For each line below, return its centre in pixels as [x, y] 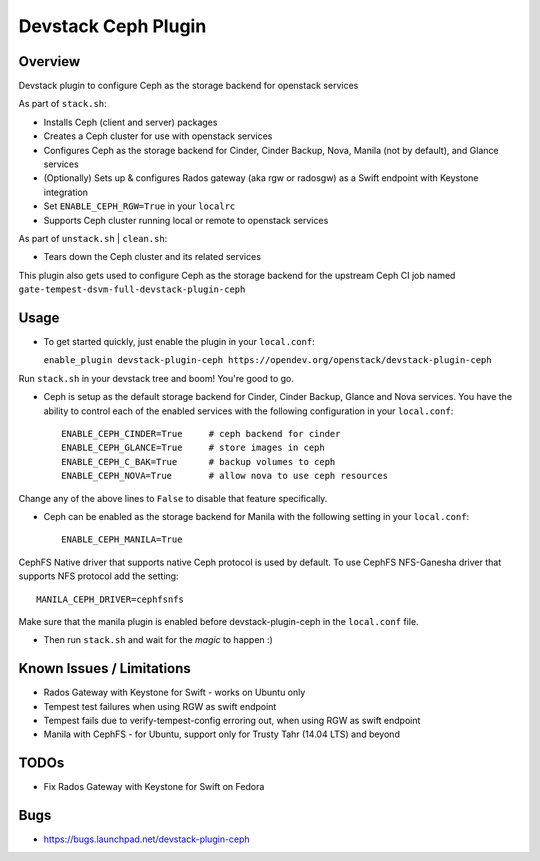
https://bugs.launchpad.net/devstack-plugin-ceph [146, 839]
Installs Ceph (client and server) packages [130, 122]
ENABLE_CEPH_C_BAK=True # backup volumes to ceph [198, 461]
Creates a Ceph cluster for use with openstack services [158, 136]
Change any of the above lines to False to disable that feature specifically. [173, 498]
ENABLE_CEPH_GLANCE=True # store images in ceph [193, 448]
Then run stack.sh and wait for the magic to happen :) [158, 640]
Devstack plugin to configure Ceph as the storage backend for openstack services [188, 86]
